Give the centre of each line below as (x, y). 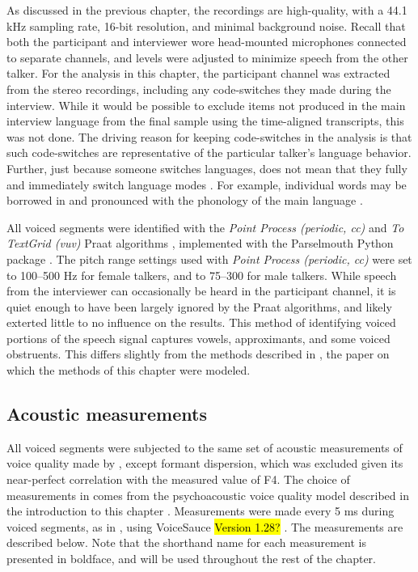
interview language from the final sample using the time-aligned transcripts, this (205, 121)
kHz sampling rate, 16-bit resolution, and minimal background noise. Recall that (206, 25)
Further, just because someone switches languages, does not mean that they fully (207, 168)
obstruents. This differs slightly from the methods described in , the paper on (198, 354)
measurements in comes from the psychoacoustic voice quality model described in (208, 495)
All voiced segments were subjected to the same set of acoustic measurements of (205, 447)
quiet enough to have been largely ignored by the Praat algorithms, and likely (199, 306)
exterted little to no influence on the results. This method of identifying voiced (201, 322)
